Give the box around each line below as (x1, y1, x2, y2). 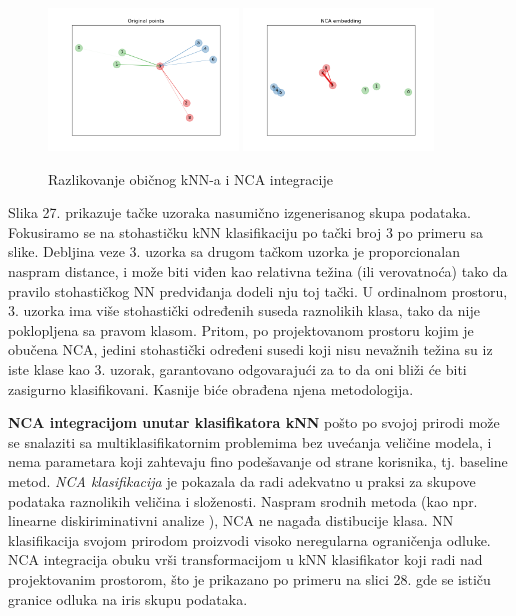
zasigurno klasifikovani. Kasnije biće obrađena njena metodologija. (8, 378, 414, 399)
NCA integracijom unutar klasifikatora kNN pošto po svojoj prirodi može (8, 412, 500, 433)
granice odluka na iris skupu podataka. (8, 588, 248, 609)
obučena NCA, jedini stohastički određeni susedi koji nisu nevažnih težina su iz (8, 339, 493, 360)
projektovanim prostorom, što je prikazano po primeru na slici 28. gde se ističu (8, 568, 491, 589)
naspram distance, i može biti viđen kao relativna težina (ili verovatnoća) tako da (8, 261, 508, 282)
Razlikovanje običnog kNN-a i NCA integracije (48, 168, 333, 189)
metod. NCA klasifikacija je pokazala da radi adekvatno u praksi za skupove (8, 471, 476, 491)
